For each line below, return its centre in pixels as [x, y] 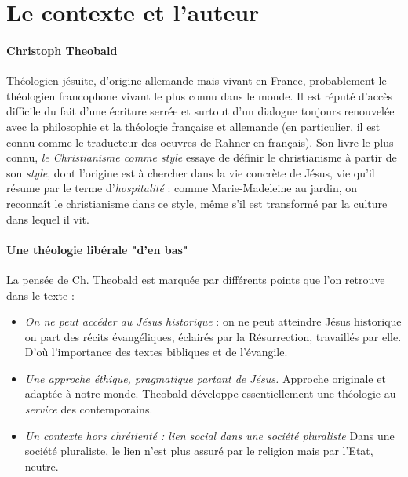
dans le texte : [40, 295]
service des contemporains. [89, 409]
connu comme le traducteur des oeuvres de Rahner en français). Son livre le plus [200, 142]
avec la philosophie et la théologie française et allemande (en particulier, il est [193, 126]
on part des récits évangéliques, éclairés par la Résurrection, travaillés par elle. [213, 336]
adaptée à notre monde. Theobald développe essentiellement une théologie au [210, 393]
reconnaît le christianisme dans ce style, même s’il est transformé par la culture [197, 203]
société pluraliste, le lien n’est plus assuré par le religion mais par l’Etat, [199, 451]
